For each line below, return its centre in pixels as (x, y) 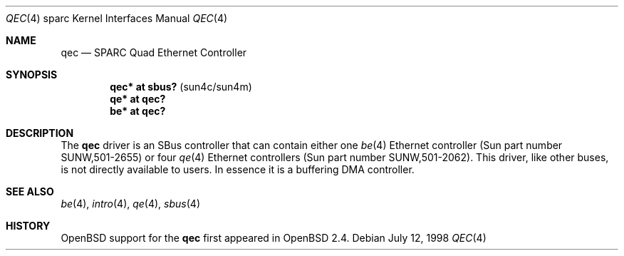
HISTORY (28, 226)
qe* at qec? (138, 99)
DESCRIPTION (40, 133)
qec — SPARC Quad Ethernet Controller (154, 52)
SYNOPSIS (32, 75)
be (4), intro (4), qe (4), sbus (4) (130, 204)
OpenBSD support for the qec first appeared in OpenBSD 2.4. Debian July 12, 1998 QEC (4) (274, 238)
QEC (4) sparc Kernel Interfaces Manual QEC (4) (117, 18)
